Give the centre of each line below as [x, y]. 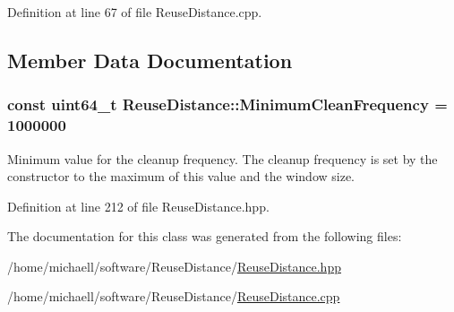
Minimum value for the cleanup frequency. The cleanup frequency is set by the [223, 158]
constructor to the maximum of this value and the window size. [181, 176]
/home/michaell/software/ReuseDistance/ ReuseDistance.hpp [174, 266]
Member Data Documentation [150, 60]
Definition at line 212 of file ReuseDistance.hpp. [138, 206]
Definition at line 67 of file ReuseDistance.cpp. [135, 12]
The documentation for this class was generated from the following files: [205, 236]
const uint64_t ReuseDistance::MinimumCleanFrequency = [227, 104]
